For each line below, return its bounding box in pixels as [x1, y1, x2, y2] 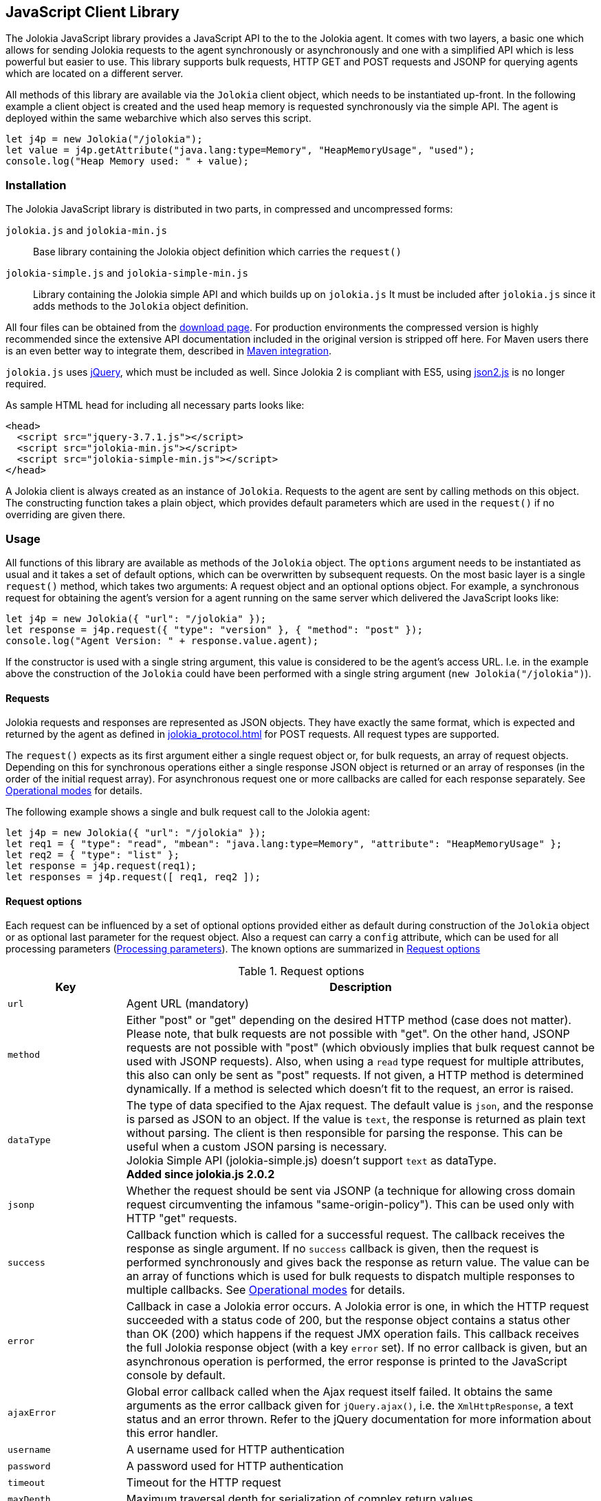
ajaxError [8, 1407, 56, 1418]
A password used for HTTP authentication [126, 1459, 344, 1473]
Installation [6, 178, 67, 192]
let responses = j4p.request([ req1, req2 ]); [6, 871, 261, 883]
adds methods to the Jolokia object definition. [33, 300, 249, 312]
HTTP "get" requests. [126, 1211, 237, 1226]
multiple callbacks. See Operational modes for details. [126, 1283, 406, 1297]
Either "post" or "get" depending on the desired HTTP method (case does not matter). [126, 1013, 571, 1028]
